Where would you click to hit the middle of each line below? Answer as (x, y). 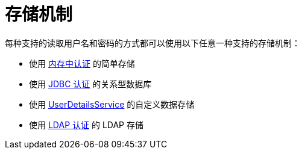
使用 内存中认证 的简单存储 (82, 63)
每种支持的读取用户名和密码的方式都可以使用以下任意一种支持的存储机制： (153, 43)
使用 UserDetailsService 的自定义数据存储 (112, 104)
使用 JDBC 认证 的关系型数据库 (90, 84)
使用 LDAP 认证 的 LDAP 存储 (86, 125)
